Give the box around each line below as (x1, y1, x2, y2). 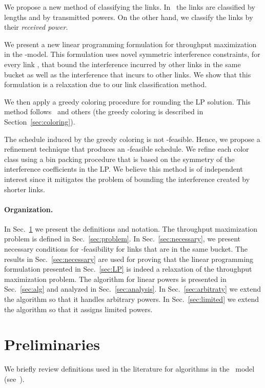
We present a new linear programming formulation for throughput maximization (4, 38, 257, 49)
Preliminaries (4, 334, 100, 355)
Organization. (4, 203, 53, 214)
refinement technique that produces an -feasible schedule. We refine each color (4, 144, 249, 154)
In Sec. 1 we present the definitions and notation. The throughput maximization (4, 223, 258, 234)
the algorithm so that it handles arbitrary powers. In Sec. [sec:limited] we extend (4, 294, 259, 304)
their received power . (4, 22, 68, 32)
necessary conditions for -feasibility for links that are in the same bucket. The (4, 243, 248, 254)
